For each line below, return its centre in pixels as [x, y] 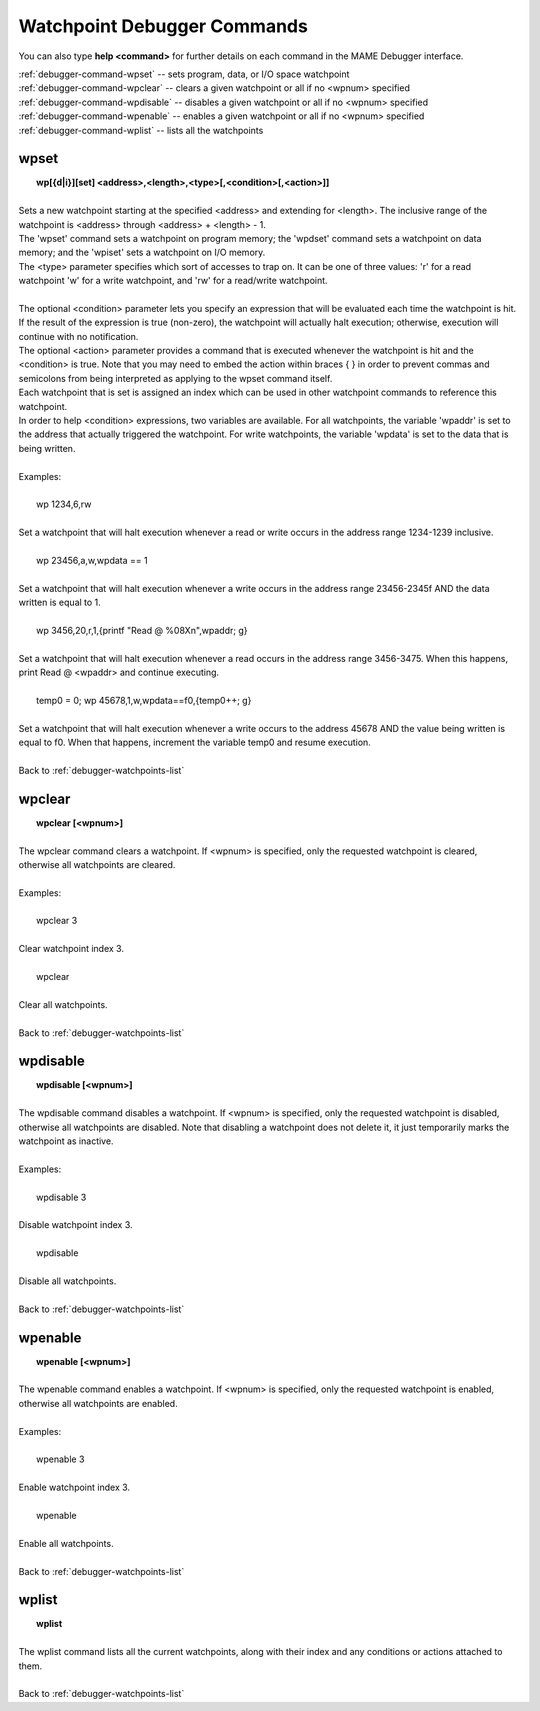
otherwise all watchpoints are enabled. [98, 1403]
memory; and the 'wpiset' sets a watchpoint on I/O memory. [142, 252]
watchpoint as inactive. [66, 1141]
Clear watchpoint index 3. [71, 949]
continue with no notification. [78, 336]
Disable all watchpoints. [67, 1281]
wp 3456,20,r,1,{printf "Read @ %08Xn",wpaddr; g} [142, 630]
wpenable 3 [60, 1459]
